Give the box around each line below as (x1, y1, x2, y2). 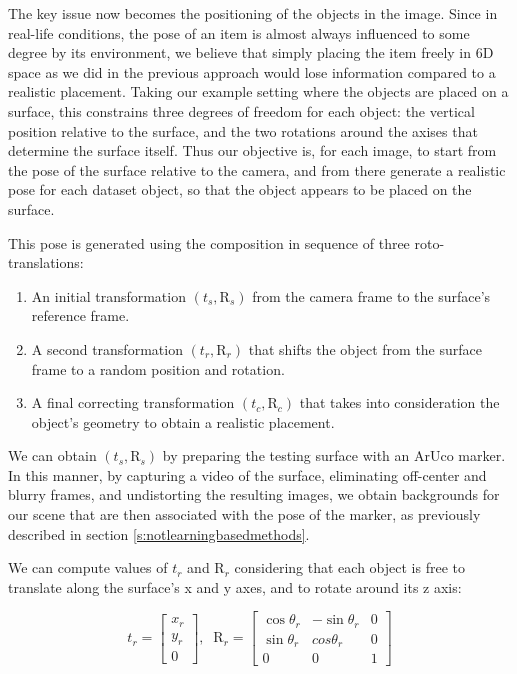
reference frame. (31, 305, 130, 326)
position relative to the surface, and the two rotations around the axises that (8, 120, 478, 141)
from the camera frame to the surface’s (252, 285, 491, 306)
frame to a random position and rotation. (31, 358, 285, 379)
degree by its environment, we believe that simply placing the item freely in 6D (8, 42, 494, 63)
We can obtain (8, 445, 97, 466)
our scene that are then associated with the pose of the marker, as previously (8, 504, 481, 525)
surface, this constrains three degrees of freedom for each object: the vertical (8, 100, 475, 121)
